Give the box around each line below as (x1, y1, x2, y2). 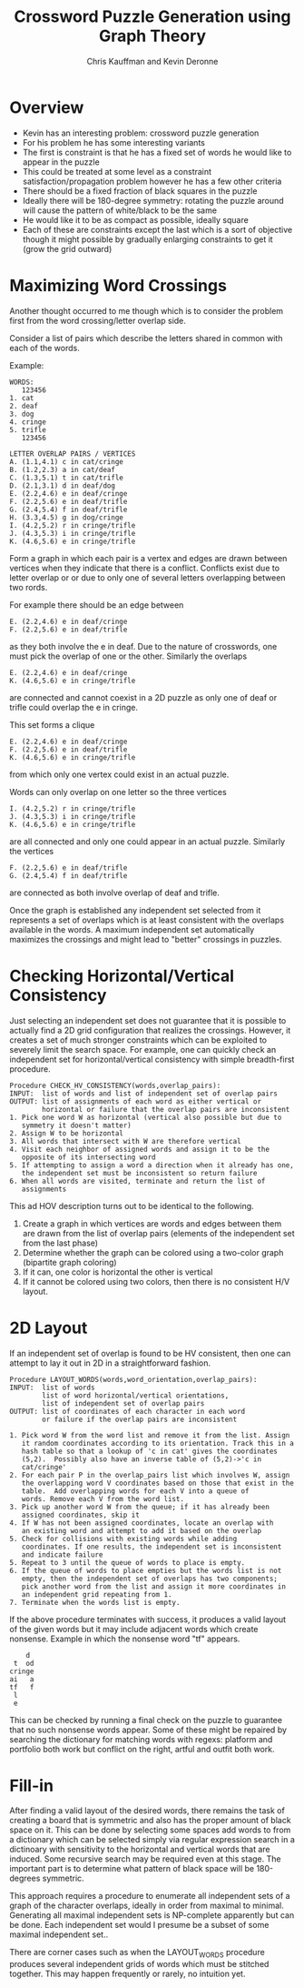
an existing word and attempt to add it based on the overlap (21, 1526, 261, 1535)
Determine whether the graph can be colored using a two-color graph (22, 1246, 284, 1257)
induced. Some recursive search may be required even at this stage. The (9, 1853, 281, 1864)
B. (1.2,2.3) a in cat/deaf (9, 465, 116, 474)
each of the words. (9, 342, 80, 353)
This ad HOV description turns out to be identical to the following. (9, 1200, 254, 1211)
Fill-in (9, 1775, 54, 1796)
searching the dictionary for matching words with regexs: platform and (9, 1733, 273, 1744)
